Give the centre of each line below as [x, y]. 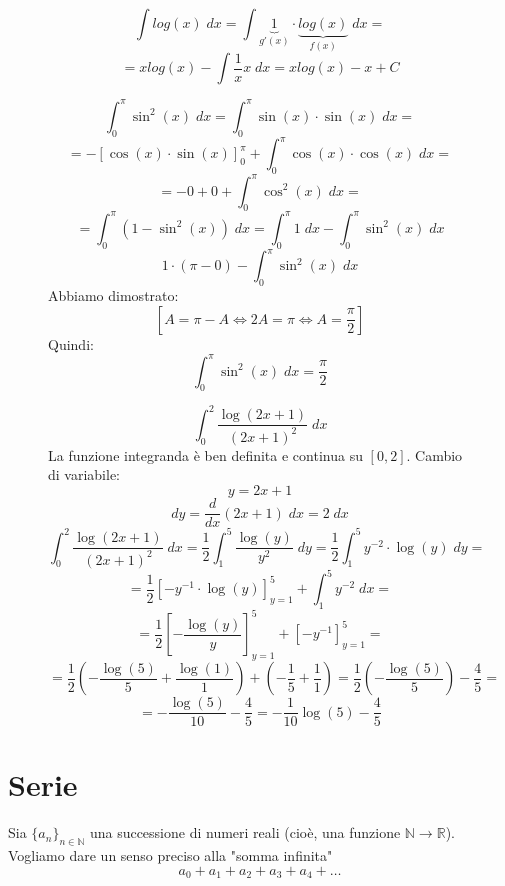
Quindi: [71, 343]
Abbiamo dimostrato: [113, 294]
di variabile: [84, 474]
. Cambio [434, 454]
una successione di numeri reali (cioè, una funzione [245, 832]
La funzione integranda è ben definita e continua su [205, 454]
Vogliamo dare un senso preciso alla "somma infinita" [170, 855]
